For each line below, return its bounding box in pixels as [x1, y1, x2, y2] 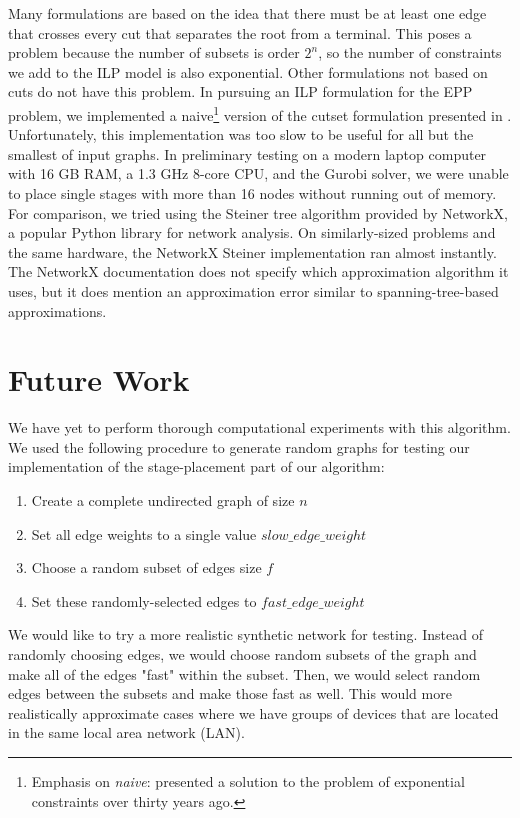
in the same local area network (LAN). [8, 722, 245, 743]
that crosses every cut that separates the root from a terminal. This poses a [8, 22, 472, 43]
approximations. [8, 300, 107, 321]
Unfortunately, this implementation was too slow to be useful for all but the [8, 124, 474, 145]
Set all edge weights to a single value [31, 523, 257, 544]
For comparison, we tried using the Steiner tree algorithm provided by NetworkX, [8, 202, 509, 223]
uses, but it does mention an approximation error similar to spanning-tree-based [8, 280, 499, 301]
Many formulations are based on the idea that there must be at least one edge [8, 3, 487, 23]
